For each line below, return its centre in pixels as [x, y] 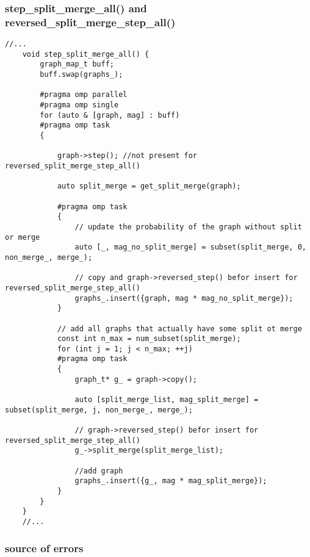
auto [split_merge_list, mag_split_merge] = [167, 400]
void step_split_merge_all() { [86, 54]
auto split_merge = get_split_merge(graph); [149, 186]
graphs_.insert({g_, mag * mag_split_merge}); [171, 481]
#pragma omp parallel [84, 95]
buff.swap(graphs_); [81, 75]
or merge [23, 237]
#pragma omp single [79, 105]
